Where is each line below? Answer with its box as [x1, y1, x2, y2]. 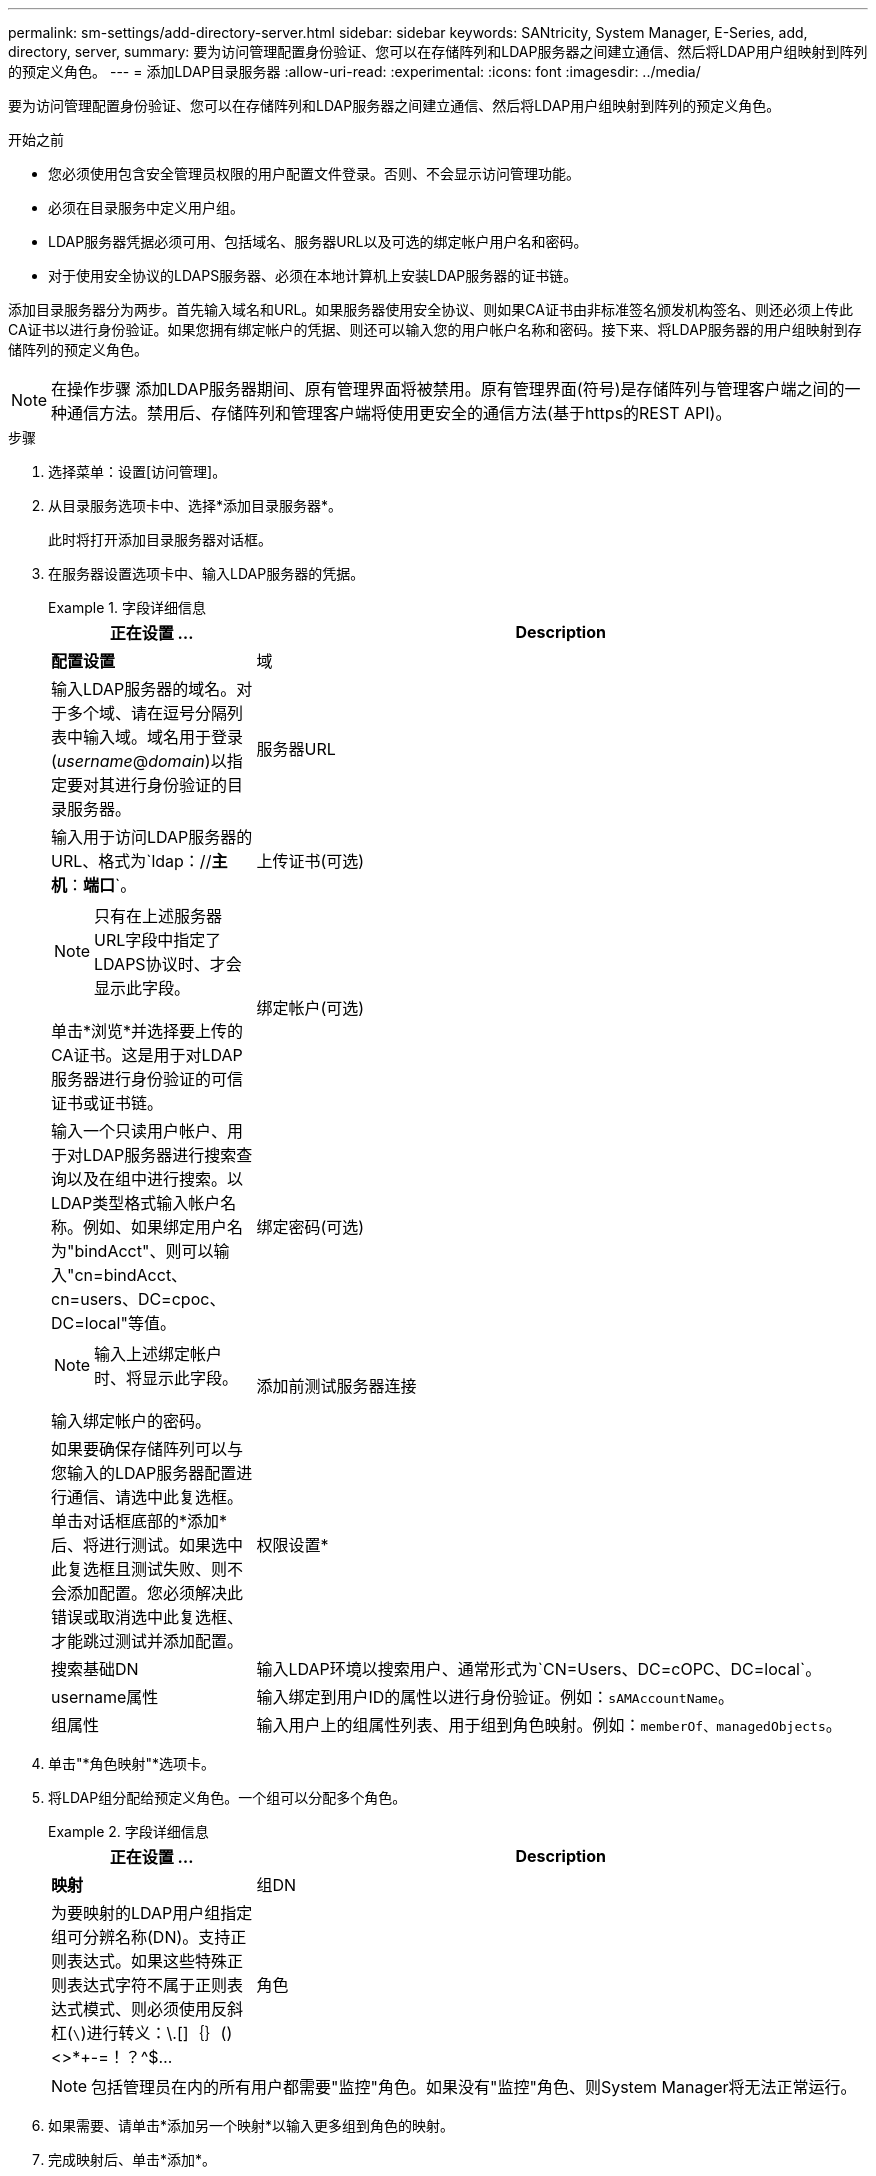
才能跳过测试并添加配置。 [51, 1631, 244, 1651]
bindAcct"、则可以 [74, 1241, 214, 1261]
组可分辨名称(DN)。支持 [51, 1927, 231, 1947]
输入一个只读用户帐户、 [51, 1121, 228, 1141]
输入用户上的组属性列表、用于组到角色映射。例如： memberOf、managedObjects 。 [256, 1715, 842, 1735]
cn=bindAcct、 [74, 1265, 188, 1285]
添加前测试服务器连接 [256, 1376, 417, 1396]
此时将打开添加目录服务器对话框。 [48, 531, 272, 548]
